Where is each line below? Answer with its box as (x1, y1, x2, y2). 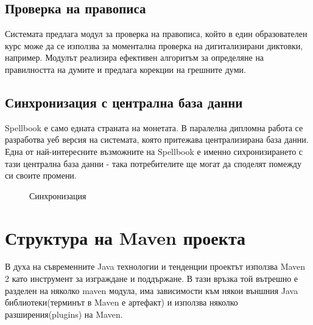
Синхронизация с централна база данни (5, 92, 243, 111)
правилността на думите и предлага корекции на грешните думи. (5, 63, 246, 75)
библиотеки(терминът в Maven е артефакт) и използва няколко (5, 296, 238, 309)
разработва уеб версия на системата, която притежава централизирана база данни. (5, 133, 309, 146)
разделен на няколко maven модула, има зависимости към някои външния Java (5, 284, 298, 296)
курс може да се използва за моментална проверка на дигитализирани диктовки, (5, 39, 303, 52)
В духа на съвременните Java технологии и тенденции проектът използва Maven (5, 260, 306, 273)
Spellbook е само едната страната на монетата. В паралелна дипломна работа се (5, 121, 303, 134)
